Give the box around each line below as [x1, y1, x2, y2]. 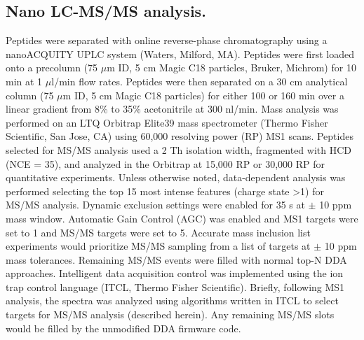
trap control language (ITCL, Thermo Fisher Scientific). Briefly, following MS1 [6, 279, 345, 294]
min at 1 [6, 73, 43, 88]
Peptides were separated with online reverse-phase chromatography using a [6, 33, 328, 48]
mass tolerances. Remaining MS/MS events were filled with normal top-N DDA [6, 252, 347, 267]
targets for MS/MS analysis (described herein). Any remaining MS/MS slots [6, 307, 335, 322]
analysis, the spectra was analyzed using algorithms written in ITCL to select [6, 293, 339, 308]
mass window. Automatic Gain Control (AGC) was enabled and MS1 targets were [6, 211, 358, 225]
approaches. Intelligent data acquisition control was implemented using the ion [6, 266, 344, 281]
